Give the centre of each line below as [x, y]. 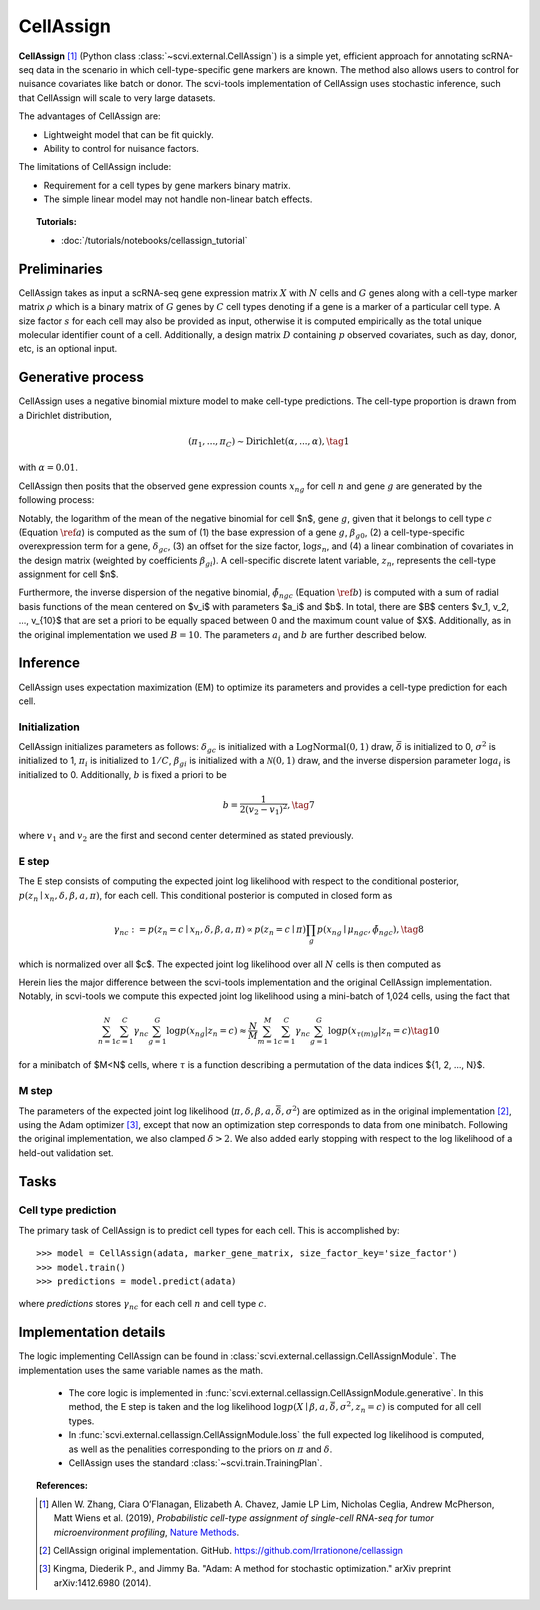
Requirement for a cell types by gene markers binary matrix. [167, 185]
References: [62, 1486]
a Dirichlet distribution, [65, 415]
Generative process [81, 377]
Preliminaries [61, 268]
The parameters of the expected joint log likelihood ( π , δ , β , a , [146, 1111]
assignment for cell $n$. [68, 574]
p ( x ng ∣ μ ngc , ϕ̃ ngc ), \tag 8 [370, 930]
